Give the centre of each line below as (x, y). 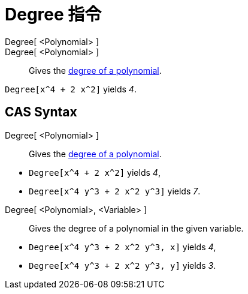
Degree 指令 (53, 14)
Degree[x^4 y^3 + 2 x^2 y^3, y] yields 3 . (123, 265)
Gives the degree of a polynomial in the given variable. (136, 228)
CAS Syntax (41, 112)
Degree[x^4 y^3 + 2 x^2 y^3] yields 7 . (115, 191)
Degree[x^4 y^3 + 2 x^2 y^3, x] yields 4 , (123, 247)
